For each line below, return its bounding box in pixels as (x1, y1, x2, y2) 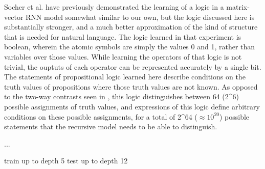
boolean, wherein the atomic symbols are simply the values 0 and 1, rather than (4, 41, 255, 52)
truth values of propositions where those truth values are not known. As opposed (4, 81, 258, 92)
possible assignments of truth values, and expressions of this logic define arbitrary (4, 101, 260, 111)
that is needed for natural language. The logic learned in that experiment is (4, 31, 241, 42)
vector (4, 11, 24, 22)
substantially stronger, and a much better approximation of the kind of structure (4, 21, 258, 32)
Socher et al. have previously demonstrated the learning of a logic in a (4, 2, 224, 12)
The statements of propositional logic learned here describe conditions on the (4, 71, 246, 82)
